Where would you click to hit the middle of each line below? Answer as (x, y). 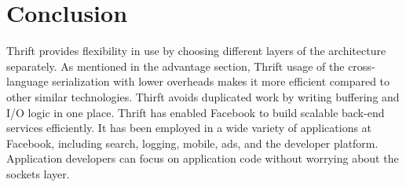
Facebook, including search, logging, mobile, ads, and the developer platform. (192, 143)
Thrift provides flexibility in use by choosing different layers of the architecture (196, 51)
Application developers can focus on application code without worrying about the (203, 158)
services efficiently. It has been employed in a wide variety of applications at (189, 128)
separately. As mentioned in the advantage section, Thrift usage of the (176, 66)
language (27, 81)
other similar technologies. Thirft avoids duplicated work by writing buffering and (203, 96)
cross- (362, 66)
